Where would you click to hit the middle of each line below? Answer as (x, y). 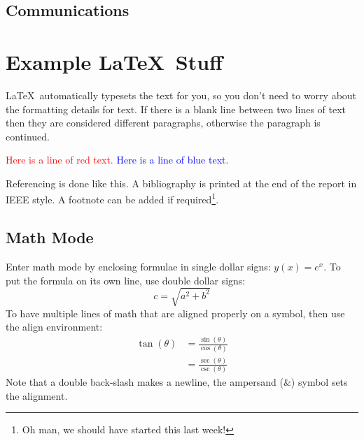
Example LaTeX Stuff (114, 61)
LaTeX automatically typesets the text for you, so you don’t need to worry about (181, 95)
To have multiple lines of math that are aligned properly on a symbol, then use (175, 313)
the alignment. (37, 395)
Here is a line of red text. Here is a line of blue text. (117, 160)
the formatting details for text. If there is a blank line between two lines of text (176, 109)
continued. (28, 136)
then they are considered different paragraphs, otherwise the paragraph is (163, 123)
